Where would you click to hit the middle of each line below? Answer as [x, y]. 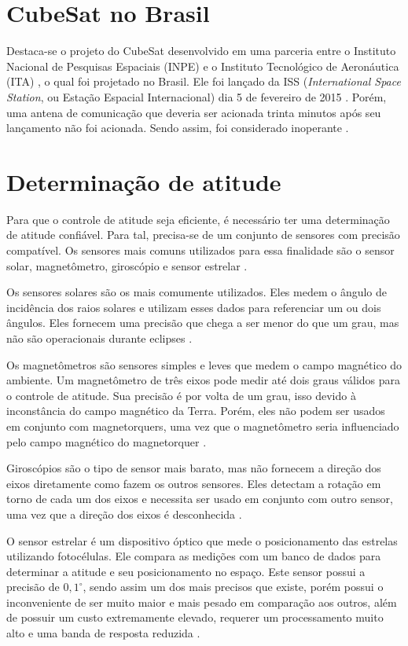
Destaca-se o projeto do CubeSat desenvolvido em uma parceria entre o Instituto [201, 51]
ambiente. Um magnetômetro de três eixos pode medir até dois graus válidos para [204, 380]
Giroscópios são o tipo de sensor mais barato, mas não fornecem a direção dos [194, 468]
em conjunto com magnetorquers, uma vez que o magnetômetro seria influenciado [203, 426]
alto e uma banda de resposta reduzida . [103, 633]
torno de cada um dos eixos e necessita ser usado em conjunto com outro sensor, [200, 499]
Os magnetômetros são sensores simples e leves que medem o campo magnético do [204, 364]
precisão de [33, 587]
